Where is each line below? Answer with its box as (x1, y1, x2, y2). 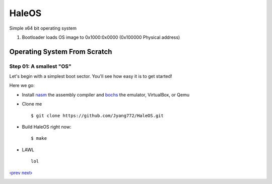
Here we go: (9, 82, 35, 88)
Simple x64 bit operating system (9, 25, 77, 31)
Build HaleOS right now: (22, 124, 72, 130)
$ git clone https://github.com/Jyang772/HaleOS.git (31, 113, 164, 118)
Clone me (22, 101, 42, 107)
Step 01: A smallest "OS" (9, 63, 72, 70)
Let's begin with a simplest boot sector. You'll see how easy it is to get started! (9, 73, 172, 79)
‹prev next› (9, 169, 33, 175)
